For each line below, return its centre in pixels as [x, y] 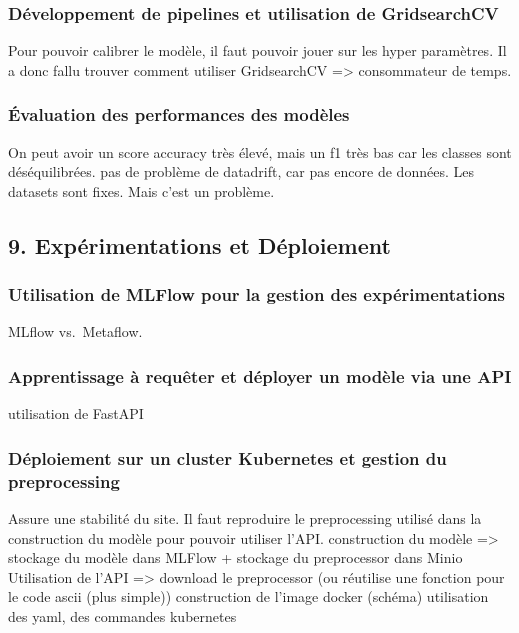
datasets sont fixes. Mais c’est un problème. [141, 190]
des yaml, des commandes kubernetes [122, 615]
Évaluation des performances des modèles [179, 114]
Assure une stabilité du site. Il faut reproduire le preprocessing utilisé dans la [245, 517]
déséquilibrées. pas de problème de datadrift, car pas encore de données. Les [241, 171]
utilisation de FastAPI [76, 413]
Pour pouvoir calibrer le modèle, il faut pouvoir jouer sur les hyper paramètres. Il [257, 50]
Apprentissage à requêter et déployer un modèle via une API [260, 375]
